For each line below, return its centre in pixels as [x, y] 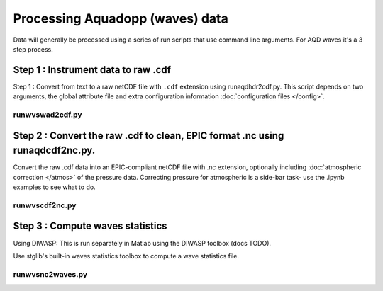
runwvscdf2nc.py [45, 205]
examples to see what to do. [54, 187]
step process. [33, 49]
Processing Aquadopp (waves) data [121, 18]
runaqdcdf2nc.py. [54, 150]
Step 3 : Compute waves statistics [90, 226]
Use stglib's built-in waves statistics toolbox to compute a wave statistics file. [126, 256]
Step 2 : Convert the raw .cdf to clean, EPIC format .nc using [149, 136]
